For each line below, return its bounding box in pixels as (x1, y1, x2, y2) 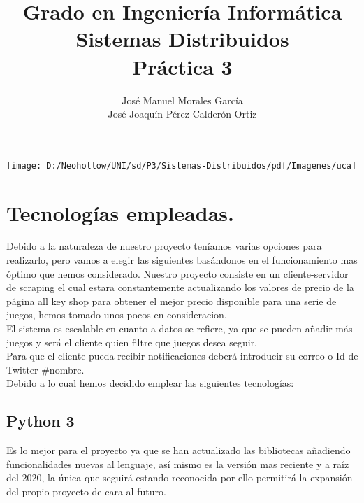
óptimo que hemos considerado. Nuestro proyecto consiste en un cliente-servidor (6, 266, 349, 281)
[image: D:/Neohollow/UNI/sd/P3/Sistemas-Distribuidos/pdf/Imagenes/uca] (6, 160, 357, 171)
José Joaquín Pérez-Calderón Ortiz (108, 106, 257, 121)
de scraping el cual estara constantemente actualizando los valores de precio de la (6, 280, 354, 295)
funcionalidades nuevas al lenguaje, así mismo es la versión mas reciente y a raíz (6, 456, 349, 471)
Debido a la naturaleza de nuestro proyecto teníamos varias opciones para (6, 239, 322, 253)
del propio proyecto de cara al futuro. (6, 483, 166, 498)
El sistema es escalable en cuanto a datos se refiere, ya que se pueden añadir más (6, 321, 353, 336)
